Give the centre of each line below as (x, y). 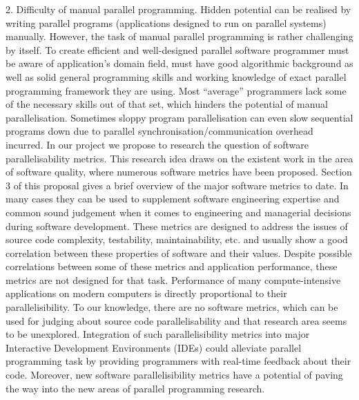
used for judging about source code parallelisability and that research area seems (176, 320)
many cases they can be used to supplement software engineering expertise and (173, 199)
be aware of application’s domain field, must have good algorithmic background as (179, 63)
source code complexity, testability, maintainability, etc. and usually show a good (177, 239)
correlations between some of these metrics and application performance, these (172, 266)
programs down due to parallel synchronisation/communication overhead (159, 131)
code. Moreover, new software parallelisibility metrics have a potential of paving (174, 375)
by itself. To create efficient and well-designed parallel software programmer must (177, 49)
